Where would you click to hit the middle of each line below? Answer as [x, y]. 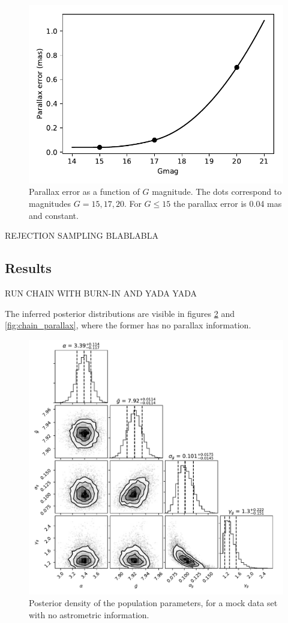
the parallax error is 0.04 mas [227, 203]
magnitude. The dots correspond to [217, 192]
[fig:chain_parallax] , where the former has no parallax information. [128, 325]
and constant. [54, 215]
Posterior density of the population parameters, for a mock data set [153, 603]
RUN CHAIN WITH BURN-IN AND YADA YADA [101, 293]
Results [28, 268]
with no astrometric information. [89, 614]
